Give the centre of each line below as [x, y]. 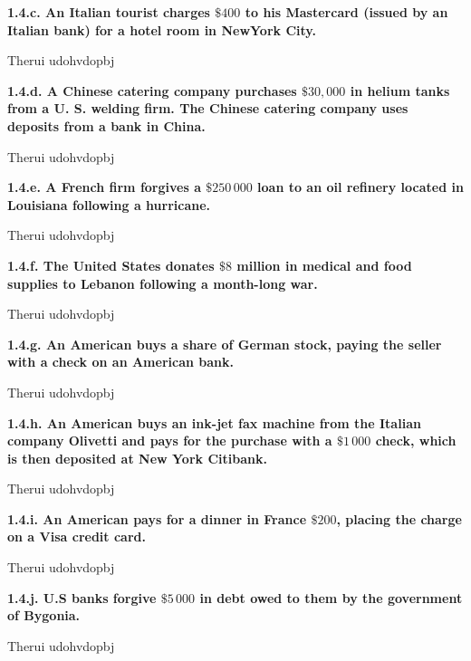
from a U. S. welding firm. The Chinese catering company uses [208, 108]
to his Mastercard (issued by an [346, 12]
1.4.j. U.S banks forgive [82, 597]
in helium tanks [400, 90]
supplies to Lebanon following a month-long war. [163, 283]
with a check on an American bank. [120, 362]
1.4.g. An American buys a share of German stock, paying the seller [225, 344]
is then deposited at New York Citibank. [137, 458]
